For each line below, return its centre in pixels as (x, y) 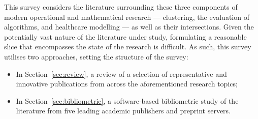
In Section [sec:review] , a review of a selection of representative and (121, 73)
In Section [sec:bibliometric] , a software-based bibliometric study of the (127, 100)
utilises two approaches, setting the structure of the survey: (96, 56)
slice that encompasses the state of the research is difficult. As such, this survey (128, 47)
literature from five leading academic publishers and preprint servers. (123, 111)
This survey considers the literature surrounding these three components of (121, 7)
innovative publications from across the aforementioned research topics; (127, 84)
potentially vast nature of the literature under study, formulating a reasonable (125, 36)
